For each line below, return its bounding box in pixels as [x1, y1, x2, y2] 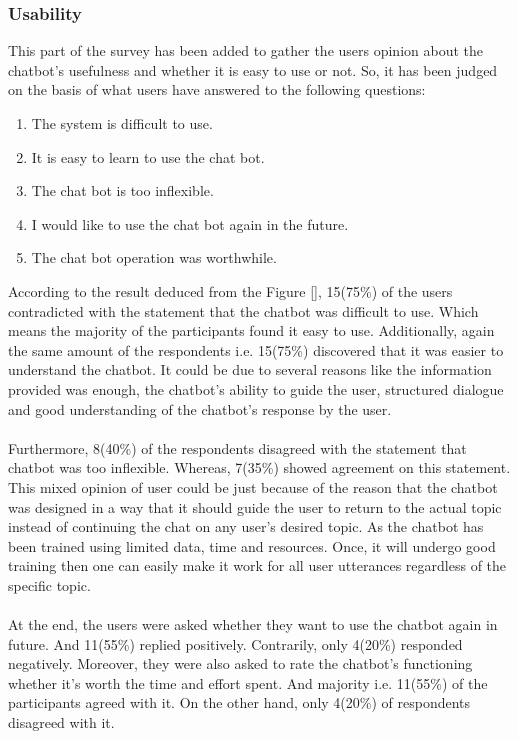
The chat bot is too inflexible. [31, 180, 214, 201]
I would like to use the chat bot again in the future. [31, 213, 349, 234]
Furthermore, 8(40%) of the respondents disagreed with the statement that [8, 437, 467, 458]
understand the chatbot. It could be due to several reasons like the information [8, 359, 492, 380]
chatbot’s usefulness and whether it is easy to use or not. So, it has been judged [8, 59, 498, 80]
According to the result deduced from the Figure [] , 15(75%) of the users [8, 280, 453, 301]
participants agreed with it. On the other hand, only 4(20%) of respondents [8, 692, 471, 713]
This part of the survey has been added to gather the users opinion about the [8, 40, 484, 61]
